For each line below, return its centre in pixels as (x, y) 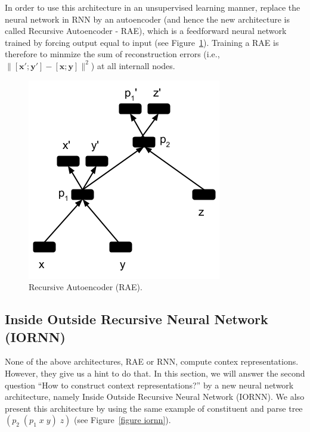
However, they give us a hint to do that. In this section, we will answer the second (155, 373)
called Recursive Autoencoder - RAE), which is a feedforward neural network (146, 31)
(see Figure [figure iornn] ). (123, 420)
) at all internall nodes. (133, 65)
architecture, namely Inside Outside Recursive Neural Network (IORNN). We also (155, 397)
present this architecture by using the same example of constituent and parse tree (154, 408)
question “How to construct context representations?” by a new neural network (149, 385)
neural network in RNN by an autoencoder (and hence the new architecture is (148, 19)
